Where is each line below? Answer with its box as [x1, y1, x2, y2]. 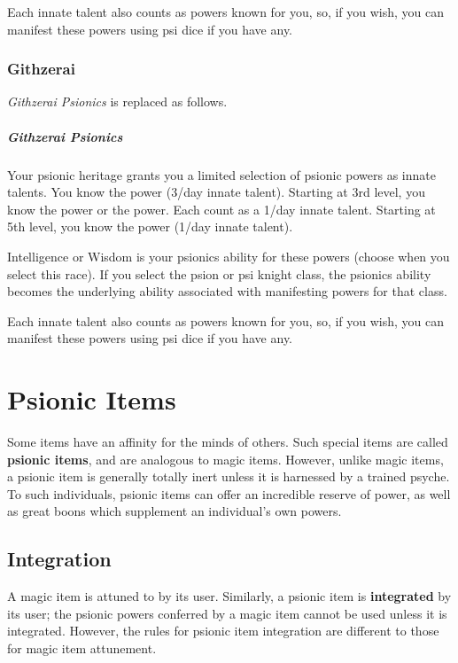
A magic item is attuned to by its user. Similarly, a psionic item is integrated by [7, 587, 452, 605]
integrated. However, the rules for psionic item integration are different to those [7, 621, 439, 640]
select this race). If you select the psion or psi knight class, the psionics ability [7, 264, 431, 283]
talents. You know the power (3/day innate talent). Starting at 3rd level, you [7, 183, 425, 201]
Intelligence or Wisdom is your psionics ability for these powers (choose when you [7, 246, 450, 265]
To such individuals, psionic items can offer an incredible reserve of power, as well [7, 484, 451, 503]
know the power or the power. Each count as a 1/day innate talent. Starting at [7, 199, 436, 218]
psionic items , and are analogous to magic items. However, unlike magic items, [7, 449, 444, 468]
